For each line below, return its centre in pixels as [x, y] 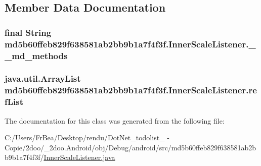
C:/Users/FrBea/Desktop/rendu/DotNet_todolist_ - [87, 137]
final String [28, 32]
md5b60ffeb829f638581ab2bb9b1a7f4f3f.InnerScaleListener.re [131, 90]
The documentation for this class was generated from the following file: [115, 120]
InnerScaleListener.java [79, 157]
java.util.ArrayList [43, 78]
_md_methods [36, 55]
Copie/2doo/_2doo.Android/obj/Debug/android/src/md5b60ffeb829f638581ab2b [130, 147]
